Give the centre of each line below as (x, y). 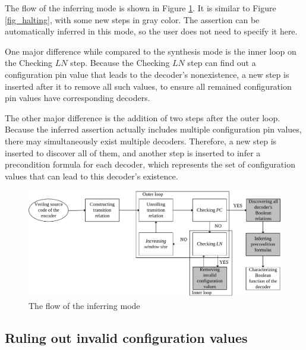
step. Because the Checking (120, 63)
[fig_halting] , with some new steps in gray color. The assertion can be (132, 19)
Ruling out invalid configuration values (126, 338)
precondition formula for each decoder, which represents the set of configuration (150, 164)
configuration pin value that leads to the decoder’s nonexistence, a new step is (147, 74)
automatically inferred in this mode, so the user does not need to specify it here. (151, 31)
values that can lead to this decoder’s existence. (92, 176)
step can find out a (222, 63)
